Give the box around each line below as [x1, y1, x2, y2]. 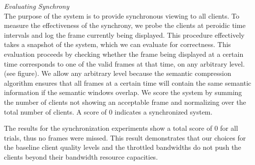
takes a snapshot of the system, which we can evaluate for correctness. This [4, 39, 231, 49]
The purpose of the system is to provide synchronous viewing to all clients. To [4, 10, 239, 21]
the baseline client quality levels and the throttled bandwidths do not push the [4, 142, 241, 152]
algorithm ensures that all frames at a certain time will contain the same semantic [4, 77, 252, 88]
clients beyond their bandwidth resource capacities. [4, 151, 158, 162]
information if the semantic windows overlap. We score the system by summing [4, 87, 242, 97]
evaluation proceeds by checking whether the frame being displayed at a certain [4, 48, 244, 59]
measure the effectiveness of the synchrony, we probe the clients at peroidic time [4, 20, 246, 30]
